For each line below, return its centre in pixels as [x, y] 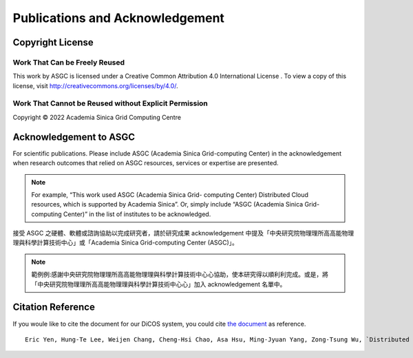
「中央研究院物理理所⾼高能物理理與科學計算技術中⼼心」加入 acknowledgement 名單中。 [159, 284]
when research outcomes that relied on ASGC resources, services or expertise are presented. [146, 163]
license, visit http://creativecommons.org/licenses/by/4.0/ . [95, 85]
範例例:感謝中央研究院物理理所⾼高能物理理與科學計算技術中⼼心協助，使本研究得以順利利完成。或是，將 [180, 275]
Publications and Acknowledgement [119, 18]
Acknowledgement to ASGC [74, 137]
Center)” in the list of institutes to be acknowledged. [137, 214]
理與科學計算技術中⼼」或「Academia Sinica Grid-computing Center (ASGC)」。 [126, 243]
